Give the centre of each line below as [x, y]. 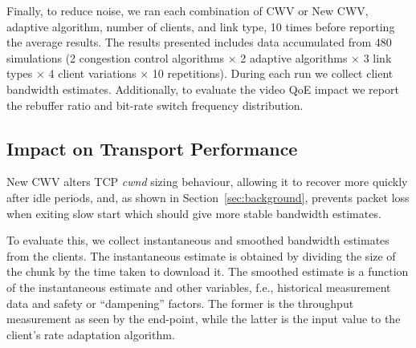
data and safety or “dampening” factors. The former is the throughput [180, 303]
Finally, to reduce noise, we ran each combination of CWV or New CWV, [188, 10]
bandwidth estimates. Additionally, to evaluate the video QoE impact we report [203, 89]
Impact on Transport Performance [152, 148]
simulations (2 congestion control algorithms [116, 57]
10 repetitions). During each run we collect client [273, 73]
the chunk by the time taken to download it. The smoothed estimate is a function [208, 271]
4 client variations [92, 73]
